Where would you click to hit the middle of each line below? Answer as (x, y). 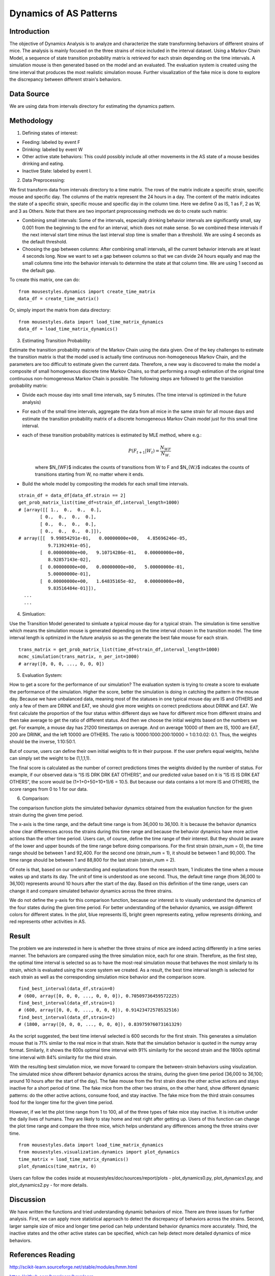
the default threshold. (45, 242)
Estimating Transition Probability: (57, 340)
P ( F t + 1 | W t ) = (144, 452)
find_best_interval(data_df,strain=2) (67, 1017)
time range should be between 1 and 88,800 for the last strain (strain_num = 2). (92, 860)
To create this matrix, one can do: (45, 280)
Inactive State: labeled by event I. (57, 170)
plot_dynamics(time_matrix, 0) (58, 1167)
